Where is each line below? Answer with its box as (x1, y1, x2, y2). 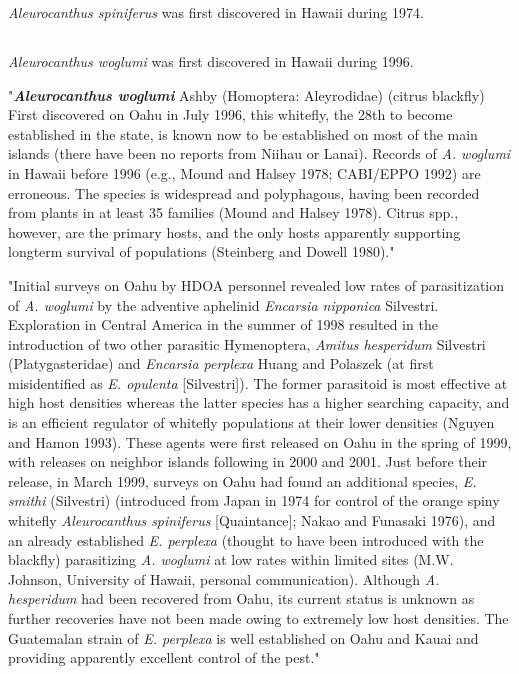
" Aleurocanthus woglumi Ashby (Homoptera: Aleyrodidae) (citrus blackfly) (8, 84, 485, 105)
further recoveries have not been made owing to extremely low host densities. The (8, 608, 509, 629)
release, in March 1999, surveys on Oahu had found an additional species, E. (8, 470, 477, 491)
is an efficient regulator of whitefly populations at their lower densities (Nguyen (8, 412, 495, 433)
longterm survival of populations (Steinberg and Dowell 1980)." (8, 241, 395, 262)
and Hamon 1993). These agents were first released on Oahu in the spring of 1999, (8, 431, 512, 452)
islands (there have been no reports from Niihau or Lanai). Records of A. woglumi (8, 143, 511, 164)
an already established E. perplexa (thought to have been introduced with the (8, 529, 484, 550)
